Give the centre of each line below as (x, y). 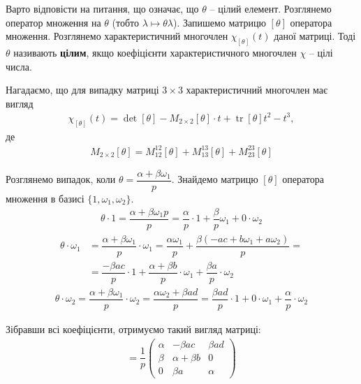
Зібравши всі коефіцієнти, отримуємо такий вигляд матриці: (133, 328)
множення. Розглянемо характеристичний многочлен (117, 36)
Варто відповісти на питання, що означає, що (102, 8)
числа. (19, 66)
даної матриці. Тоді (315, 36)
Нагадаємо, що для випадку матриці (82, 90)
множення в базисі (45, 198)
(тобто (125, 22)
